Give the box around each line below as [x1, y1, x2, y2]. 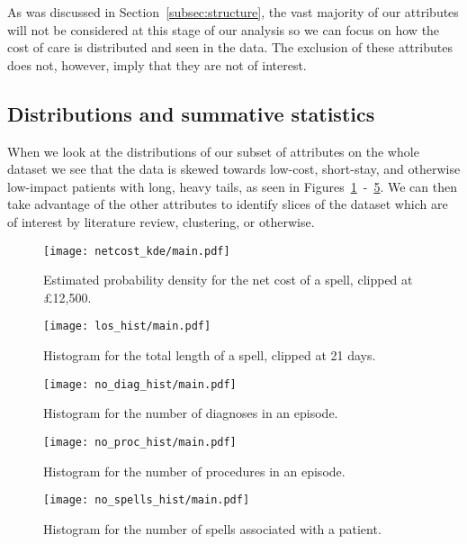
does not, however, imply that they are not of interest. [7, 55, 307, 74]
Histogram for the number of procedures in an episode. [43, 461, 346, 480]
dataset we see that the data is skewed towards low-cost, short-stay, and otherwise [7, 159, 461, 178]
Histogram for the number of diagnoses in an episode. [43, 403, 338, 422]
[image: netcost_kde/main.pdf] [43, 244, 230, 258]
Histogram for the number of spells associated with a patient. [43, 519, 382, 538]
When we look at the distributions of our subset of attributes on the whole [7, 141, 419, 160]
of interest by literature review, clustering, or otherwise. [7, 212, 315, 231]
